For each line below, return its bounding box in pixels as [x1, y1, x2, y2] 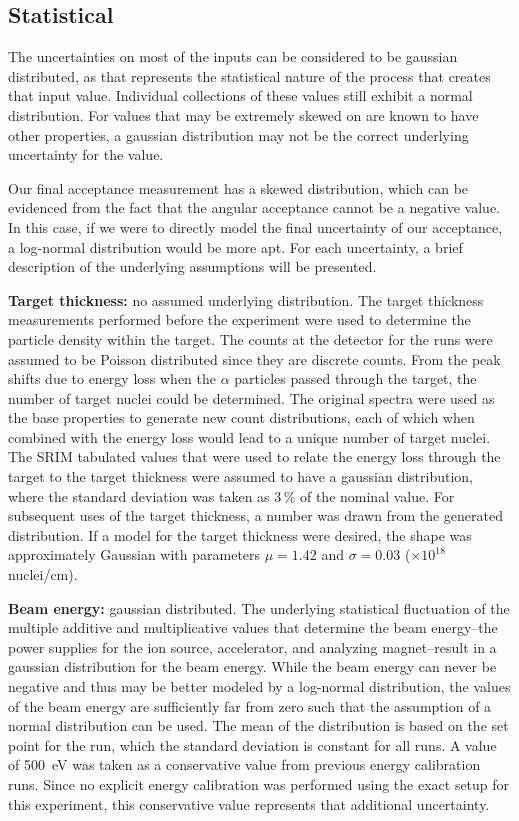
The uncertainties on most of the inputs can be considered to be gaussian [8, 46, 458, 67]
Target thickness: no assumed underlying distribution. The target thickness [8, 289, 484, 310]
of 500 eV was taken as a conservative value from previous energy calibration [8, 754, 481, 775]
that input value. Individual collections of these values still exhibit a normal [8, 85, 473, 106]
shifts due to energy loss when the [8, 368, 216, 389]
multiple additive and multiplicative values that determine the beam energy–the [8, 617, 498, 638]
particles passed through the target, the [234, 368, 477, 389]
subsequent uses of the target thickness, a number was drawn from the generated [8, 505, 503, 526]
